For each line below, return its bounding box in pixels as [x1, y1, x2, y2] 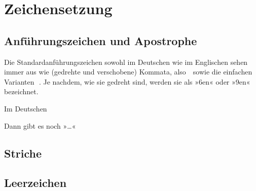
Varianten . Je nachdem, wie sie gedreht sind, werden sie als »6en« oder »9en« [4, 76, 250, 87]
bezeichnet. [4, 86, 39, 97]
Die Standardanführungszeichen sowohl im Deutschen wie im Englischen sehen [4, 56, 248, 67]
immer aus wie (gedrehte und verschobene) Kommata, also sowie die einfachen [4, 66, 252, 77]
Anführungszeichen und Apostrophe [4, 32, 197, 48]
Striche [4, 145, 42, 161]
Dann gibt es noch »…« [4, 120, 76, 131]
